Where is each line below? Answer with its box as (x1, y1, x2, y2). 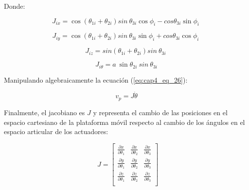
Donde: (4, 1, 25, 11)
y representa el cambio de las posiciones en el (93, 107, 228, 117)
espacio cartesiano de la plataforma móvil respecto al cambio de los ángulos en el (4, 117, 245, 127)
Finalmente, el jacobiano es (4, 107, 85, 117)
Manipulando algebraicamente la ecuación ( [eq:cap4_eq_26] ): (4, 74, 188, 85)
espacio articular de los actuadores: (4, 126, 108, 137)
